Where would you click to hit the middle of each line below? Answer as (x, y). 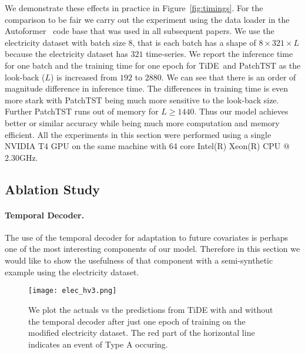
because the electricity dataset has (66, 54)
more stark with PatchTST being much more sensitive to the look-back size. (142, 100)
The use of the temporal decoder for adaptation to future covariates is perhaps (146, 237)
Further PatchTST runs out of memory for (82, 111)
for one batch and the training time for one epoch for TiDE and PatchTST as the (153, 65)
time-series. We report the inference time (219, 54)
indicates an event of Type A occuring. (98, 344)
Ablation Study (53, 189)
